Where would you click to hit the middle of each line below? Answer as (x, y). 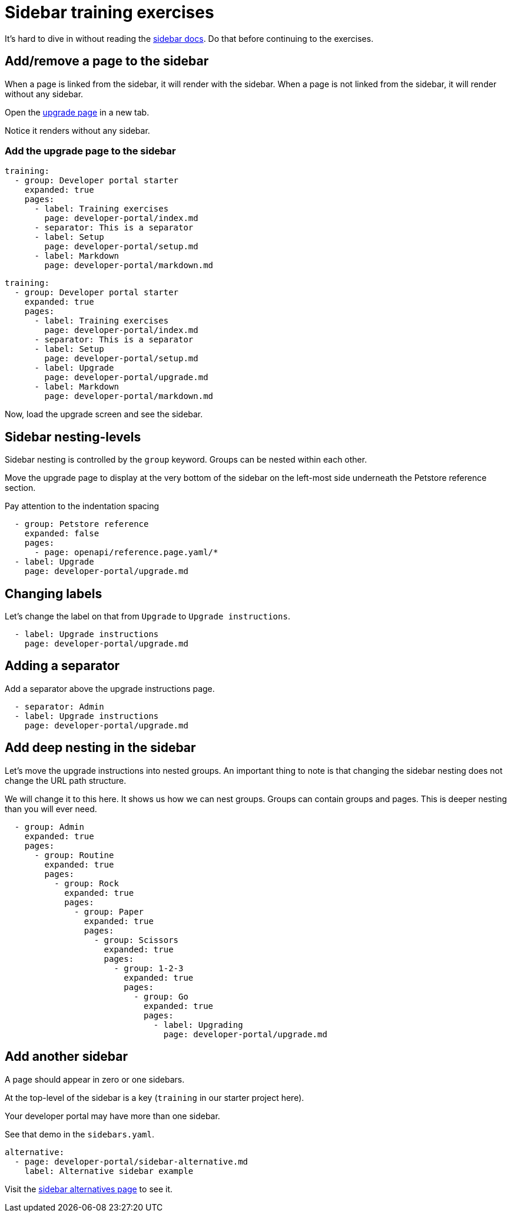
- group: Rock (87, 883)
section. (20, 488)
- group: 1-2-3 (149, 968)
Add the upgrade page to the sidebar (90, 151)
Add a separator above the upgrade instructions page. (110, 688)
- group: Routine (74, 855)
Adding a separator (62, 666)
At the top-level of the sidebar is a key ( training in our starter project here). (155, 1097)
